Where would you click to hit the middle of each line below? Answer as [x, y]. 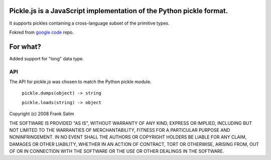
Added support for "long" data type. [47, 58]
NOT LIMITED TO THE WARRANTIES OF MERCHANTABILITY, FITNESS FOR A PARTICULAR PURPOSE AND [120, 130]
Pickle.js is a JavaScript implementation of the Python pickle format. [119, 11]
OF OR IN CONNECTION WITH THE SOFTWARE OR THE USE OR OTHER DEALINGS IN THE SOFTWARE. [117, 151]
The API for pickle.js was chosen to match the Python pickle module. [80, 82]
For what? [25, 47]
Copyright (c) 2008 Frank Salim [42, 114]
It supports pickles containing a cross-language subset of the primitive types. [90, 23]
